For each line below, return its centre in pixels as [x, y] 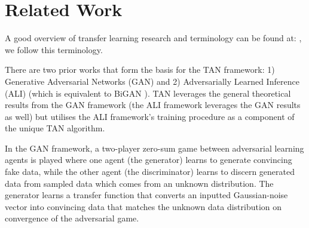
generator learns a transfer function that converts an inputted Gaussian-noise [146, 195]
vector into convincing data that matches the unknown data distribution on [143, 206]
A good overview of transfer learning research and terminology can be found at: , [153, 38]
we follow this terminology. [54, 49]
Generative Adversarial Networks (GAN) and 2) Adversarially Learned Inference [152, 81]
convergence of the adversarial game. [72, 218]
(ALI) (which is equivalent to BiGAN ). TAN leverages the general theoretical [148, 93]
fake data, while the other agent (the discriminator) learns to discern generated [150, 172]
